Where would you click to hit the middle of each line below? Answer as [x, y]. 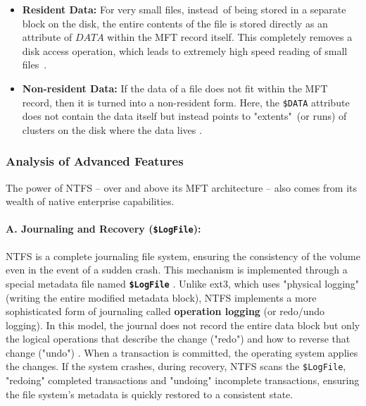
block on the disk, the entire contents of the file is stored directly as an [175, 23]
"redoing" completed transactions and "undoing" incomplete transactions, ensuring [183, 380]
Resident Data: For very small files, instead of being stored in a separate [184, 9]
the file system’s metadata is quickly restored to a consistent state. [150, 394]
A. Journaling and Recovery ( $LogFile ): [103, 229]
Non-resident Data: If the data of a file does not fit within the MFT [175, 88]
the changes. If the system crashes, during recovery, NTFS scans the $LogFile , [176, 366]
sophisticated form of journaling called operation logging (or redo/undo [165, 311]
